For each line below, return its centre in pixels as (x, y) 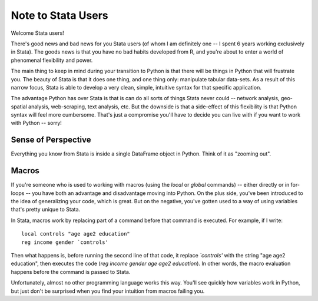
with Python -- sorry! (36, 123)
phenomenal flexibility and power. (52, 60)
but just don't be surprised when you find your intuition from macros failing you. (108, 291)
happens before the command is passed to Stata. (71, 272)
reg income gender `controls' (65, 242)
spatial (19, 107)
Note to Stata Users (59, 15)
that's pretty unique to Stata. (46, 210)
